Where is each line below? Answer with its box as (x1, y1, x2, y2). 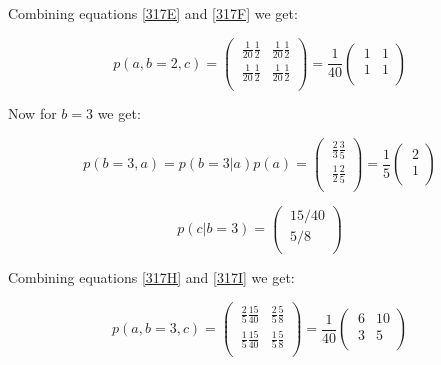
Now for (8, 103, 57, 124)
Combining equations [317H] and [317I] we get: (8, 267, 295, 287)
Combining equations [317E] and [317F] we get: (8, 3, 298, 23)
